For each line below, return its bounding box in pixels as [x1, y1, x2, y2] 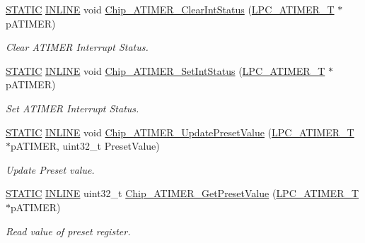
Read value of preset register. [6, 223, 131, 238]
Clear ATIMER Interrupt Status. [6, 40, 149, 54]
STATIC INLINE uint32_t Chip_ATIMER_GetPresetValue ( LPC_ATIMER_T [6, 186, 359, 201]
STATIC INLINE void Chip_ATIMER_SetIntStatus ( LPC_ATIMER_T [6, 63, 325, 78]
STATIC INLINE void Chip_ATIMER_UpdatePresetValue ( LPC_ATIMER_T [6, 124, 354, 139]
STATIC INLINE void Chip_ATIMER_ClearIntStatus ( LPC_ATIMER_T [6, 2, 335, 16]
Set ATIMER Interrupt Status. [6, 100, 139, 115]
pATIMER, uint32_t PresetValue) [11, 138, 160, 153]
